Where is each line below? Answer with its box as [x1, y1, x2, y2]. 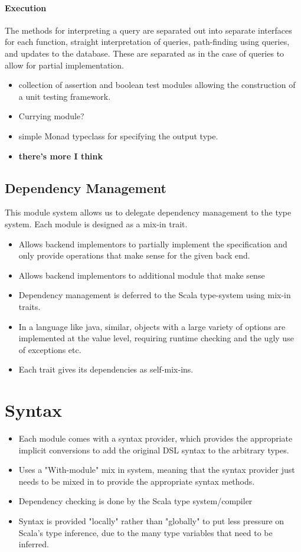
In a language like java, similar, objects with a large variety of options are [18, 320, 286, 332]
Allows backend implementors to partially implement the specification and [18, 237, 287, 250]
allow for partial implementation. [5, 58, 124, 71]
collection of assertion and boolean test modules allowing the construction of [18, 79, 296, 91]
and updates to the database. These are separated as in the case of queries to [5, 47, 284, 59]
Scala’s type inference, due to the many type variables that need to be [18, 526, 273, 538]
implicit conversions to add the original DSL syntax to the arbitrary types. [18, 443, 289, 456]
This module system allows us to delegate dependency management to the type [5, 206, 292, 218]
